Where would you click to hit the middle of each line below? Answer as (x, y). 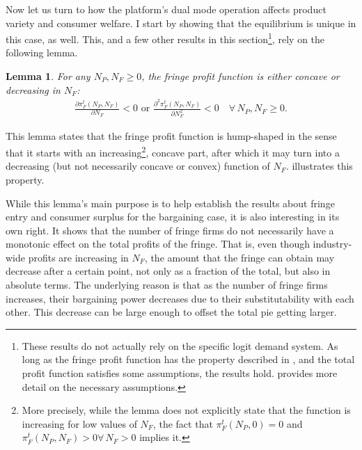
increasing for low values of (79, 423)
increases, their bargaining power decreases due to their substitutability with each (180, 298)
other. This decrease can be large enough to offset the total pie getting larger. (171, 312)
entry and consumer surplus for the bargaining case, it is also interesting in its (173, 217)
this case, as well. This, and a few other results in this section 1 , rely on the (165, 38)
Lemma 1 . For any (48, 76)
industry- (332, 244)
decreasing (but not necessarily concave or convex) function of (138, 166)
